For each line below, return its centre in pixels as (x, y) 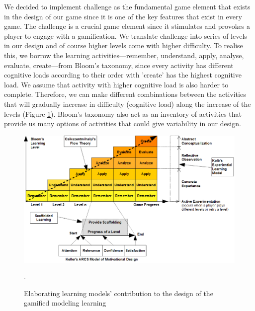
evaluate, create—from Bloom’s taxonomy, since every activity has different (119, 65)
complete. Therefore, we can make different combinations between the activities (125, 94)
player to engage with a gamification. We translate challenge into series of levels (126, 36)
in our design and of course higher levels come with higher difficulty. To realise (124, 45)
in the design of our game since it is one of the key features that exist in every (123, 16)
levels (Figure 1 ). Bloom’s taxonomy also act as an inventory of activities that (123, 114)
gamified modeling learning (65, 303)
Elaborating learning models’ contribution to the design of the (119, 293)
